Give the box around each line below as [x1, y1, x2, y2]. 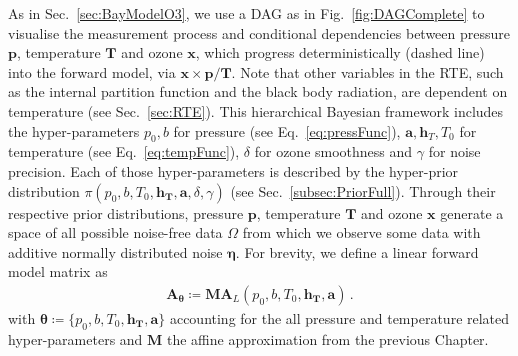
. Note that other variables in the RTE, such [231, 61, 504, 82]
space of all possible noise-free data [8, 222, 223, 243]
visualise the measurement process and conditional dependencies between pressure [8, 22, 511, 43]
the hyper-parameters [8, 120, 140, 141]
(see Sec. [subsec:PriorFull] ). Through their [230, 180, 496, 201]
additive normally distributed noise [8, 241, 223, 262]
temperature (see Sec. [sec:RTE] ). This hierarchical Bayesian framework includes [8, 100, 504, 121]
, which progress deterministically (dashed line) [195, 42, 485, 63]
